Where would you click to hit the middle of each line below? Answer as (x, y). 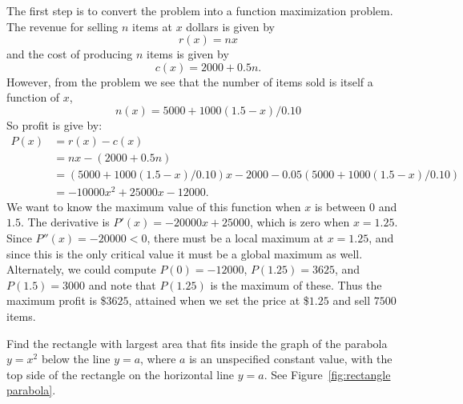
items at (152, 26)
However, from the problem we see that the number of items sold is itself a (190, 81)
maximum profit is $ (56, 300)
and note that (122, 284)
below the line (76, 359)
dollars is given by (230, 26)
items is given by (187, 54)
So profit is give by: (54, 124)
